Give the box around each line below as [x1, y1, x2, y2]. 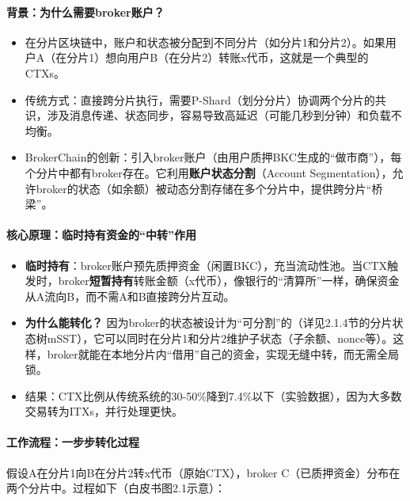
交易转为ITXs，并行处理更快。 [25, 403, 183, 419]
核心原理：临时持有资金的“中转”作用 [6, 226, 196, 243]
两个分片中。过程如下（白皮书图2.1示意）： [6, 480, 226, 496]
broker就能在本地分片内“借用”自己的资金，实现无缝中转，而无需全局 [47, 345, 399, 362]
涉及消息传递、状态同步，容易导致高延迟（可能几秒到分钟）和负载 [47, 107, 391, 123]
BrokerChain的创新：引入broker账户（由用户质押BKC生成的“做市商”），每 [25, 149, 402, 165]
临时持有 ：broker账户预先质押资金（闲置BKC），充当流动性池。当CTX [25, 256, 388, 273]
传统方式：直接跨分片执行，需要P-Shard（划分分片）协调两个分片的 [25, 91, 375, 108]
